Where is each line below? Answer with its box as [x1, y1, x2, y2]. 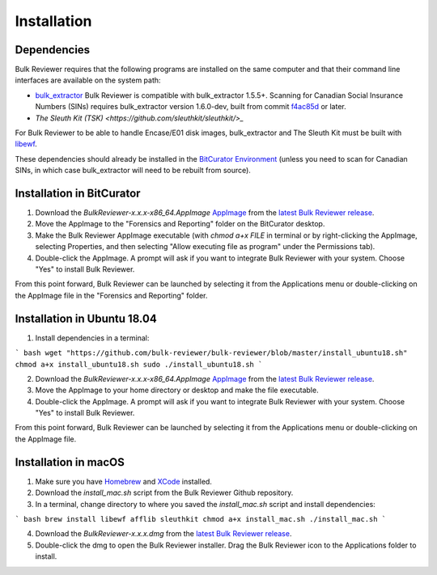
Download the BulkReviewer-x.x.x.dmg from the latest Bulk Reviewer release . [35, 529, 292, 539]
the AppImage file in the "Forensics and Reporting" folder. [15, 290, 208, 300]
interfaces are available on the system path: [15, 75, 161, 85]
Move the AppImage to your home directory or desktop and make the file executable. [35, 385, 319, 395]
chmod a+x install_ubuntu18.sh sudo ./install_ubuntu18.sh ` [15, 360, 263, 369]
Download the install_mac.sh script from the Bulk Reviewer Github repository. [35, 488, 294, 497]
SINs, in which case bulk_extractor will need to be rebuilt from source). [15, 166, 251, 175]
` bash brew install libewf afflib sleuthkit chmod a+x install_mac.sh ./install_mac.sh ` [15, 514, 387, 523]
